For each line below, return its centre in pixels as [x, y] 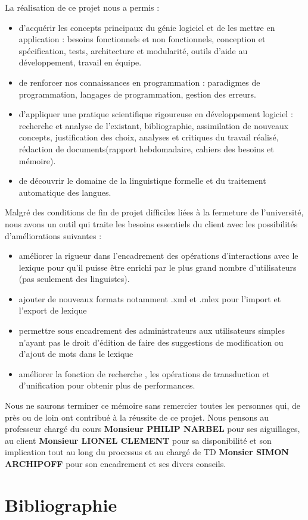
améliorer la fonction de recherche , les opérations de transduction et [144, 373]
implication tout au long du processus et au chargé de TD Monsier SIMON [147, 452]
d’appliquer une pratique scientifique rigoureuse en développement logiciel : [156, 114]
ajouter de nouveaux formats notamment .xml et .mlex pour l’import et [150, 298]
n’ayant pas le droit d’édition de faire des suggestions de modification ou [151, 342]
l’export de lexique [53, 310]
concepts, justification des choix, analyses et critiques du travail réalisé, [149, 137]
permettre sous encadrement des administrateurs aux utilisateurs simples [152, 331]
